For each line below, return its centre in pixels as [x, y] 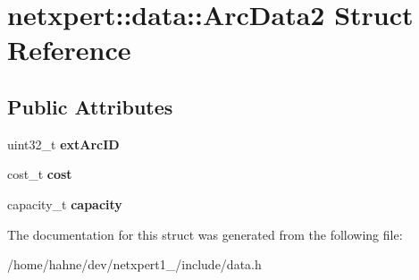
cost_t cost [40, 174]
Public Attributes [90, 106]
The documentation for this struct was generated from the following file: [205, 234]
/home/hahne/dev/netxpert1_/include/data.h [134, 264]
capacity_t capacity [65, 204]
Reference [69, 50]
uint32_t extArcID [63, 144]
